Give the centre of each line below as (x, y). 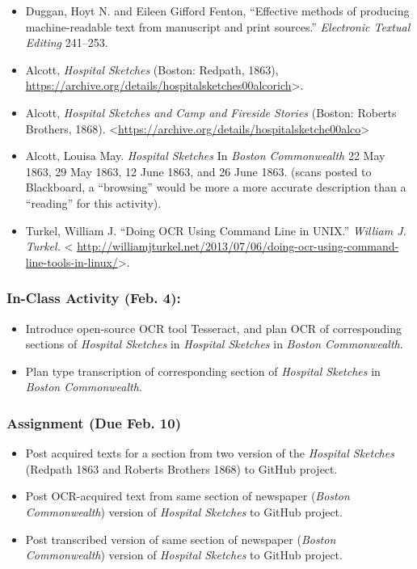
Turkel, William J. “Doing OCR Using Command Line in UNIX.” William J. (216, 230)
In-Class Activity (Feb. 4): (94, 298)
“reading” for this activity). (93, 202)
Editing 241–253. (67, 42)
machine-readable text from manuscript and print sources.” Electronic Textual (218, 26)
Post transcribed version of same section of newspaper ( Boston (181, 539)
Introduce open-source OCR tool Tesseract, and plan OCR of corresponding (214, 328)
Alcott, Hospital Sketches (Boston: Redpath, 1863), (152, 69)
